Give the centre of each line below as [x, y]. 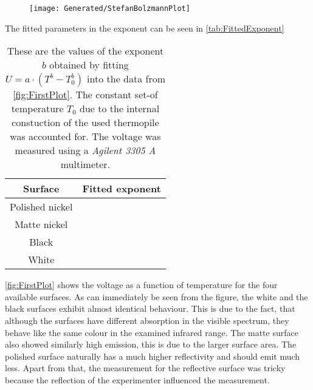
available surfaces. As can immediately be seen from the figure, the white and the [156, 296]
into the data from [126, 79]
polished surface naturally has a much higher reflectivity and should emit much [153, 356]
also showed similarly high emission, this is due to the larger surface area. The [151, 344]
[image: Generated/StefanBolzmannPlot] [110, 8]
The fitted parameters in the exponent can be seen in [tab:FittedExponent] [145, 28]
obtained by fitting [89, 65]
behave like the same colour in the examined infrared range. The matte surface [152, 332]
